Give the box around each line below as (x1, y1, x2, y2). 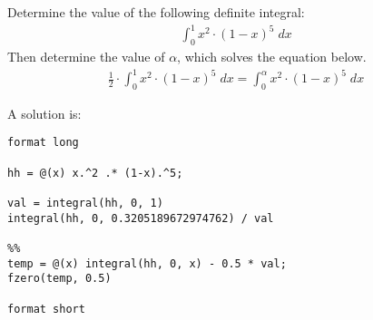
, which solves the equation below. (177, 46, 367, 65)
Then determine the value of (7, 46, 165, 65)
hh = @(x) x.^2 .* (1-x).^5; (7, 166, 183, 179)
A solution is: (7, 103, 82, 122)
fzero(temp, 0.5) (7, 272, 112, 286)
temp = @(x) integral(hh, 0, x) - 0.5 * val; (7, 257, 287, 270)
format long (7, 136, 79, 150)
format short (7, 302, 85, 315)
